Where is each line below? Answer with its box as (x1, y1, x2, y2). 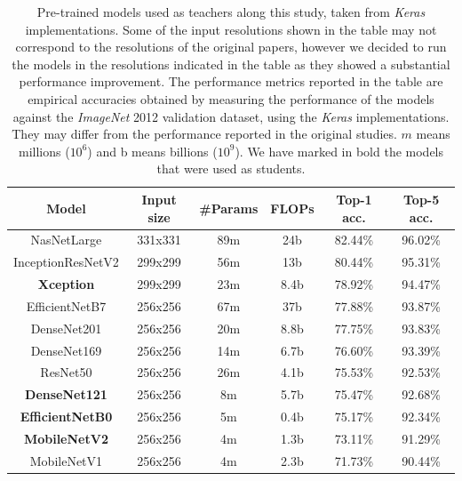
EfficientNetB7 (26, 296, 107, 315)
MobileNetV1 (29, 451, 103, 469)
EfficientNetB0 (20, 407, 113, 426)
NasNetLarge (30, 230, 102, 249)
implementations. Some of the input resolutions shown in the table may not (25, 20, 437, 38)
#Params (199, 198, 259, 217)
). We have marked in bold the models (235, 141, 444, 160)
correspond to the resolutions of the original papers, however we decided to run (15, 37, 447, 56)
